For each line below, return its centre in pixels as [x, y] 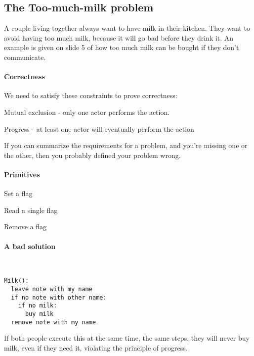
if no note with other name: [59, 297]
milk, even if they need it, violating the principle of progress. [96, 347]
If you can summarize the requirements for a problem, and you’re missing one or [126, 145]
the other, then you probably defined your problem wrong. [92, 155]
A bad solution [30, 246]
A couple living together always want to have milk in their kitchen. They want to [127, 28]
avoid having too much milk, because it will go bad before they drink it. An [119, 37]
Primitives [22, 174]
